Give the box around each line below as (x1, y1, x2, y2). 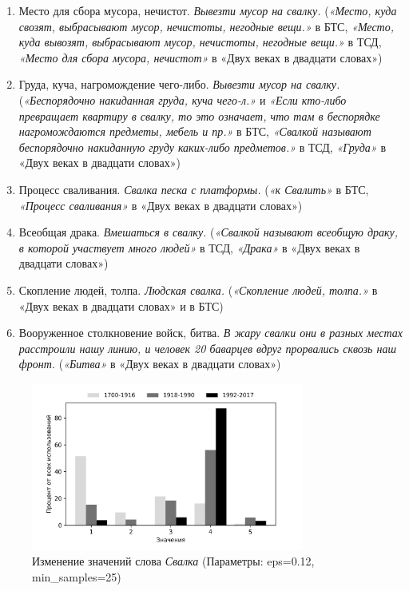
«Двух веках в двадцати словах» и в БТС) (18, 297, 224, 314)
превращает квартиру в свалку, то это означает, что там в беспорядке (18, 107, 380, 124)
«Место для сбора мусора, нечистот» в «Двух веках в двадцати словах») (18, 49, 383, 65)
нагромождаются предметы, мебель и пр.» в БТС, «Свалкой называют (18, 123, 371, 140)
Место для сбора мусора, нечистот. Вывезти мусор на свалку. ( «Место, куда (18, 2, 397, 18)
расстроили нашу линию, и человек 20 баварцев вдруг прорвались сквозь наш (18, 339, 397, 356)
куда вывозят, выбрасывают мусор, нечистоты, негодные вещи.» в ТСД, (18, 34, 382, 50)
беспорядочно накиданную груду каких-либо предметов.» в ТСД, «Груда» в (18, 138, 387, 155)
